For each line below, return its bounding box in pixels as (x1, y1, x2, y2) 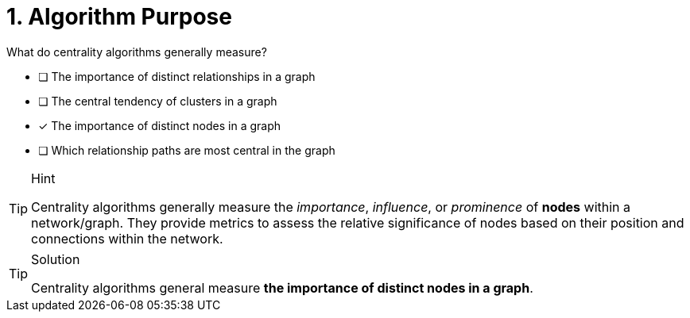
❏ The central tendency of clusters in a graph (38, 94, 277, 108)
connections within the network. (31, 230, 223, 247)
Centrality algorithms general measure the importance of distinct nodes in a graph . (31, 279, 533, 296)
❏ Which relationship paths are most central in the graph (38, 143, 335, 157)
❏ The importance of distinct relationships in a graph (38, 69, 316, 83)
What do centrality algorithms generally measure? (6, 44, 267, 59)
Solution (31, 251, 80, 267)
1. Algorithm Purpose (6, 3, 232, 30)
